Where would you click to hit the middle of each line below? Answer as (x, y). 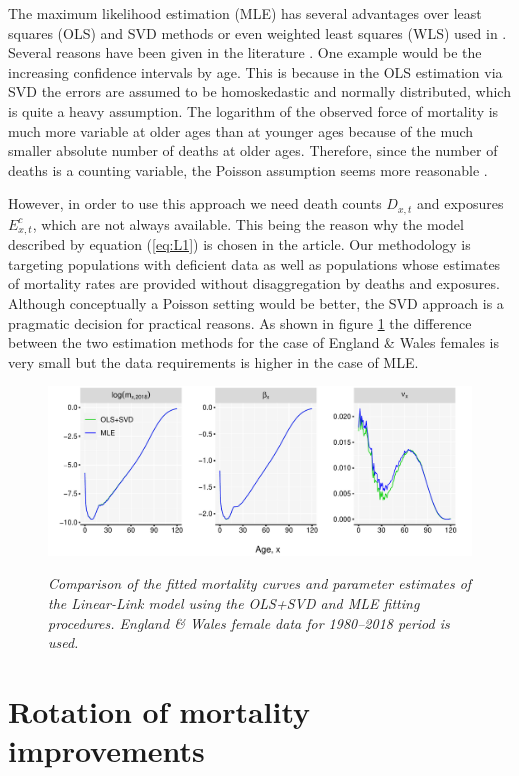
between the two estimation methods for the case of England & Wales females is (254, 342)
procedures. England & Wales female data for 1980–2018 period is (249, 622)
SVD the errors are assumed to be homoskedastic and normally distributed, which (259, 91)
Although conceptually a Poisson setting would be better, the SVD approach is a (256, 303)
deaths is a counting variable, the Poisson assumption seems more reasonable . (248, 169)
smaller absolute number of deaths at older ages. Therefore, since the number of (253, 150)
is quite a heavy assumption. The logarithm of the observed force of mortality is (253, 110)
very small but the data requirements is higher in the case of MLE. (213, 361)
